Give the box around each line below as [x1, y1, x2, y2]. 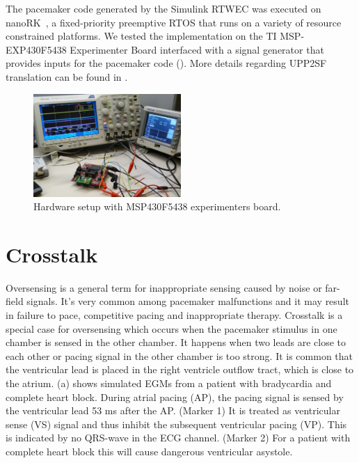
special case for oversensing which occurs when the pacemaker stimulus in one [6, 321, 337, 336]
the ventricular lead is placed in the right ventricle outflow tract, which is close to [6, 362, 354, 377]
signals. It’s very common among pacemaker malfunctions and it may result [26, 294, 349, 308]
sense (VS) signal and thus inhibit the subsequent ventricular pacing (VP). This [6, 416, 347, 431]
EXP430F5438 [6, 42, 67, 56]
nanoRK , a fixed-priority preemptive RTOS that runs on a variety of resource [6, 15, 342, 29]
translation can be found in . [6, 69, 128, 84]
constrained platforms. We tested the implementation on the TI [6, 29, 277, 43]
